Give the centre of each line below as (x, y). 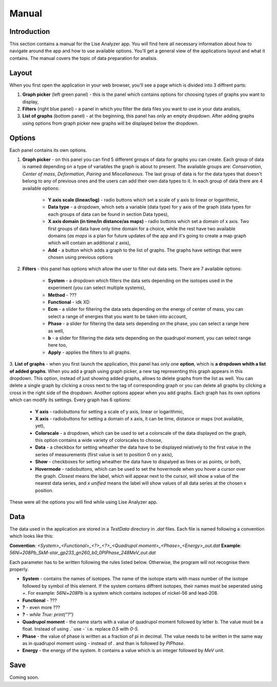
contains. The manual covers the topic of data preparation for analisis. (84, 58)
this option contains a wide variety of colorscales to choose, (99, 440)
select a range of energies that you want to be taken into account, (117, 316)
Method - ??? (62, 295)
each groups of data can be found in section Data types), (108, 214)
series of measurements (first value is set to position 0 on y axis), (104, 454)
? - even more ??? (41, 607)
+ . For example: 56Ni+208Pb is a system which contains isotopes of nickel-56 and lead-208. (120, 593)
